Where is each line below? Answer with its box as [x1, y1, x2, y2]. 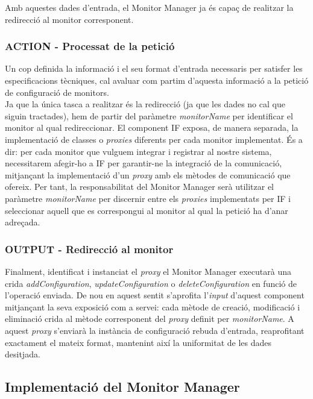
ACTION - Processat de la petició [5, 39, 175, 54]
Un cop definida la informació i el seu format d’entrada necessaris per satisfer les [5, 62, 303, 75]
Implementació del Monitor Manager [5, 377, 240, 396]
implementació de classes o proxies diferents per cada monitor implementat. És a [5, 133, 303, 145]
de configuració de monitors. [5, 86, 109, 98]
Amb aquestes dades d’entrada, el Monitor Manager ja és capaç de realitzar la [5, 1, 294, 13]
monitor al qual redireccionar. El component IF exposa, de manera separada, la [5, 121, 299, 134]
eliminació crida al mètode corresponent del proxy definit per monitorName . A [5, 312, 294, 325]
